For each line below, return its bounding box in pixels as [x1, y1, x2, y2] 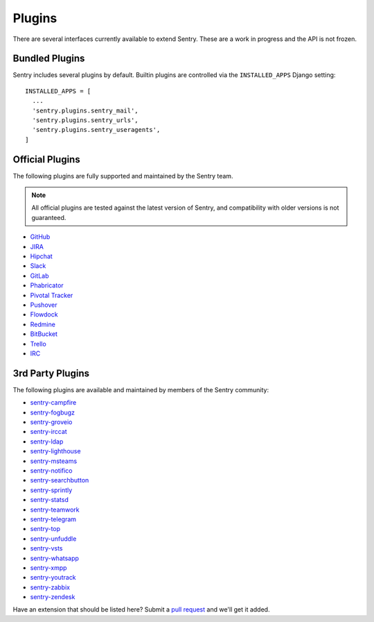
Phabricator [30, 281, 64, 289]
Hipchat [30, 252, 53, 260]
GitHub [30, 233, 51, 241]
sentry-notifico [30, 466, 73, 475]
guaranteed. [31, 213, 66, 221]
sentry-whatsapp [30, 554, 80, 562]
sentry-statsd [30, 496, 69, 504]
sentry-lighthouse [30, 447, 81, 455]
